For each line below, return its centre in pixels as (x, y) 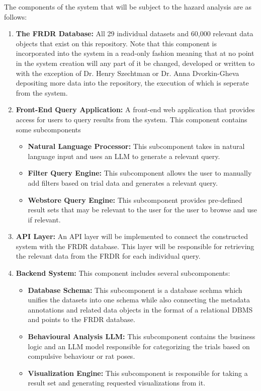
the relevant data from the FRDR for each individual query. (108, 256)
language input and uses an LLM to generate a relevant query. (124, 156)
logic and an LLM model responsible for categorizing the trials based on (139, 346)
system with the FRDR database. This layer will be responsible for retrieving (135, 246)
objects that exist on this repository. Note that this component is (116, 43)
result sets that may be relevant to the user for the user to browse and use (142, 210)
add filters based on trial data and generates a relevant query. (123, 182)
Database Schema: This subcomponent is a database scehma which (135, 290)
